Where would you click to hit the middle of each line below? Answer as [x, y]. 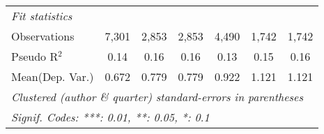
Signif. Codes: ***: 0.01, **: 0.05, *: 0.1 [110, 117]
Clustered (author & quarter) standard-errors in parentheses [157, 97]
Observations [43, 36]
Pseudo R [35, 56]
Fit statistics [42, 16]
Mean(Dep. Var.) [53, 76]
